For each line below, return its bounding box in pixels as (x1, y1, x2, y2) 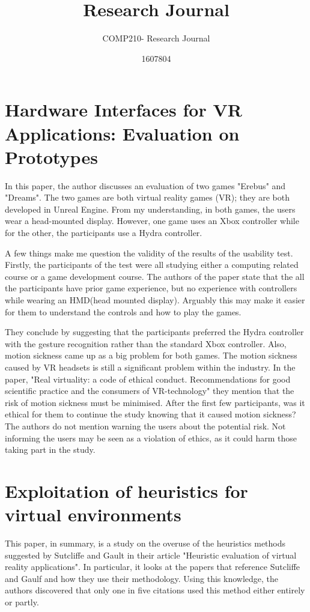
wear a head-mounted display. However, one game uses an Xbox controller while (5, 214, 299, 227)
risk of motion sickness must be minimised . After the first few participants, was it (5, 396, 305, 408)
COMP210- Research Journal (102, 32, 210, 44)
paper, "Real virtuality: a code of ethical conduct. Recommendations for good (5, 372, 291, 385)
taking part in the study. (5, 443, 96, 456)
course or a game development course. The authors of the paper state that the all (5, 270, 305, 282)
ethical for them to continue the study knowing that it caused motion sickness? (5, 408, 296, 420)
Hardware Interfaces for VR (5, 97, 242, 122)
